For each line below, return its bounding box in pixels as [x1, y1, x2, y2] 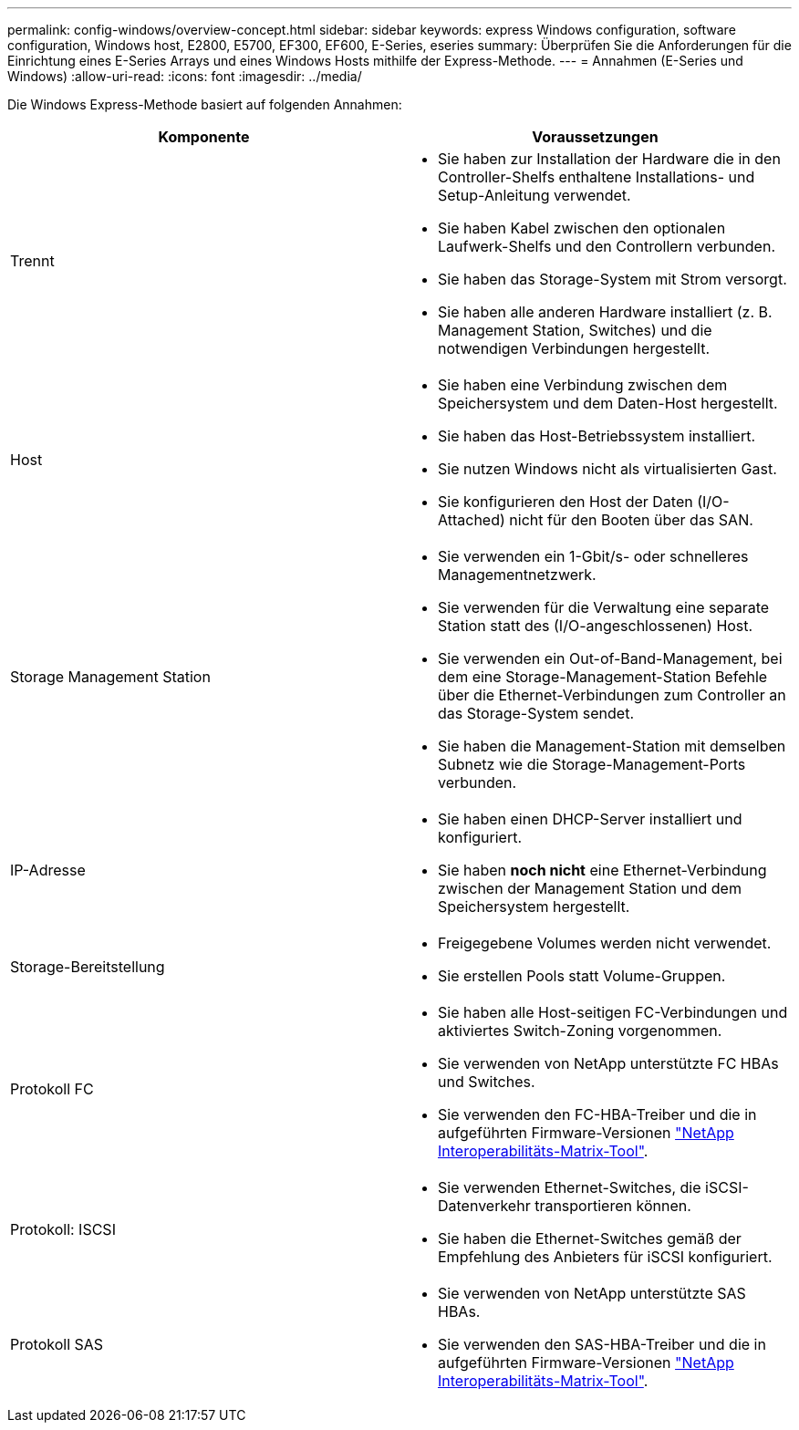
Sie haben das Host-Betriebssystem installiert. [438, 427, 756, 445]
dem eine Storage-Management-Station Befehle [438, 668, 768, 686]
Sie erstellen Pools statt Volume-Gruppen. [438, 967, 726, 985]
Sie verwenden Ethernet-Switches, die [438, 1178, 701, 1197]
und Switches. [438, 1072, 535, 1091]
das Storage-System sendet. [438, 704, 634, 722]
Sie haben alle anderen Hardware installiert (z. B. [438, 303, 773, 321]
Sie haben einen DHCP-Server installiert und [438, 810, 742, 828]
